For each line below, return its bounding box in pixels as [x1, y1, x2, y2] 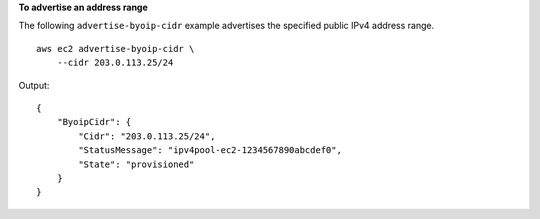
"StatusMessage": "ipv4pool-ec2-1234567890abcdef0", [78, 145, 342, 156]
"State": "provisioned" [78, 158, 195, 170]
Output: [18, 79, 50, 91]
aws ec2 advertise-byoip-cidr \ [36, 43, 195, 54]
